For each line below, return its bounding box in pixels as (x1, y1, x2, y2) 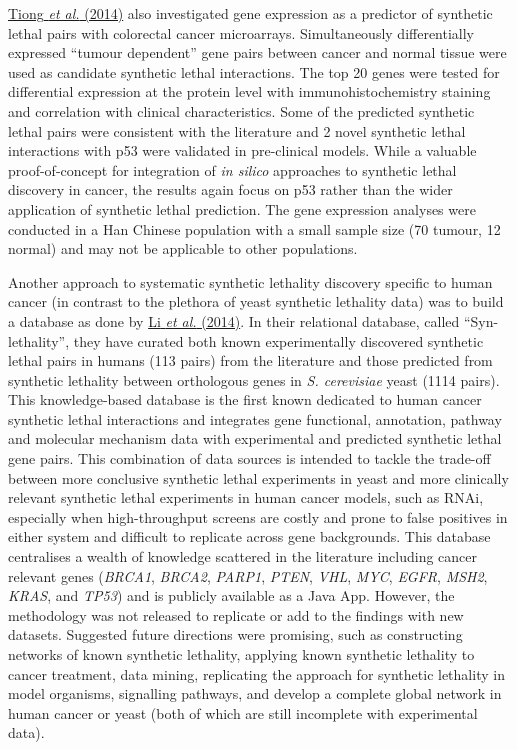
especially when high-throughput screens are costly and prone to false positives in (8, 506, 508, 527)
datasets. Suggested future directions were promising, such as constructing (8, 624, 463, 645)
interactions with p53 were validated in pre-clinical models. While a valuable (8, 140, 477, 161)
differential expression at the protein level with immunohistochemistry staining (8, 81, 491, 102)
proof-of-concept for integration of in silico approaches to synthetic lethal (8, 159, 457, 180)
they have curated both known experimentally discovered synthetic (73, 330, 484, 351)
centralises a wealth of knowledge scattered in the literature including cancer (8, 546, 478, 567)
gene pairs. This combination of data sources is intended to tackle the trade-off (8, 448, 491, 469)
